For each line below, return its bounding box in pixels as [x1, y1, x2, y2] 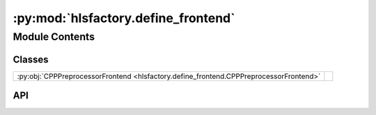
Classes [13, 53, 49, 65]
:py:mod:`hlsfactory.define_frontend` [13, 10, 235, 26]
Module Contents [13, 30, 95, 43]
